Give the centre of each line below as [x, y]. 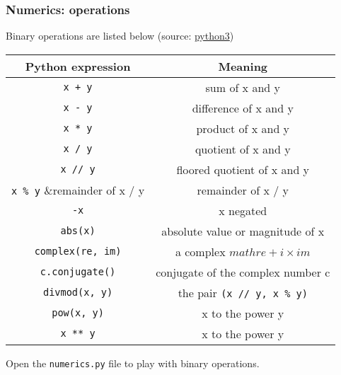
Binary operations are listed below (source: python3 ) [120, 36]
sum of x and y [243, 87]
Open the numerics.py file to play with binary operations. [133, 363]
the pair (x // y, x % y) [243, 292]
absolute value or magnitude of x [243, 231]
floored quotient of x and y [243, 169]
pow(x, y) [78, 313]
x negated [243, 210]
